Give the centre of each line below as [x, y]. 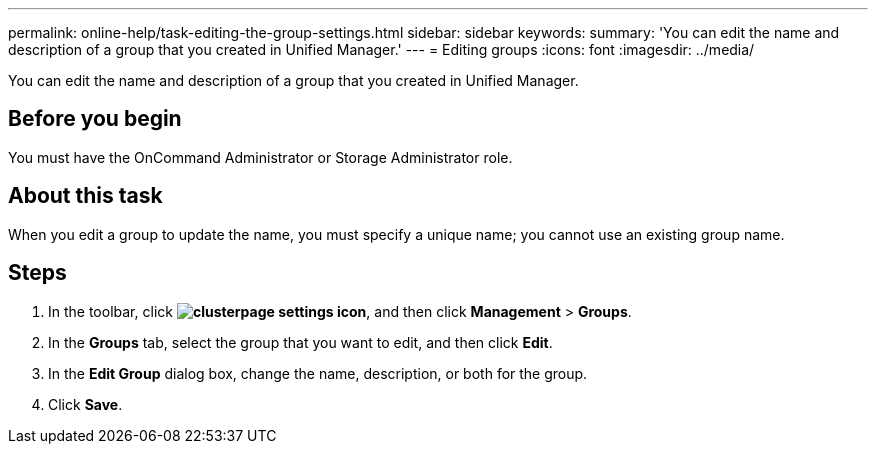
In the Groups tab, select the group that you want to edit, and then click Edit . [300, 342]
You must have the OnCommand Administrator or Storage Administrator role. [260, 157]
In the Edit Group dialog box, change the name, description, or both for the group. [318, 373]
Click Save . [85, 404]
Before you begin [95, 119]
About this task [85, 196]
